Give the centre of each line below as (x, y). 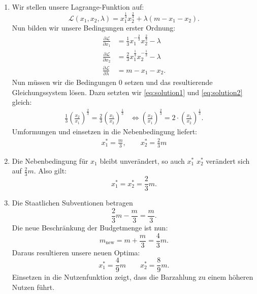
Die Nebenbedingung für (50, 160)
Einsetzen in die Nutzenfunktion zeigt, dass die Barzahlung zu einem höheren (133, 277)
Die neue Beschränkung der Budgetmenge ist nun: (90, 227)
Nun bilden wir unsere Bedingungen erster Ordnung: (94, 28)
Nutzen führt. (33, 287)
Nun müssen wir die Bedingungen (64, 82)
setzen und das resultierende (169, 82)
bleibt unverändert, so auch (142, 160)
